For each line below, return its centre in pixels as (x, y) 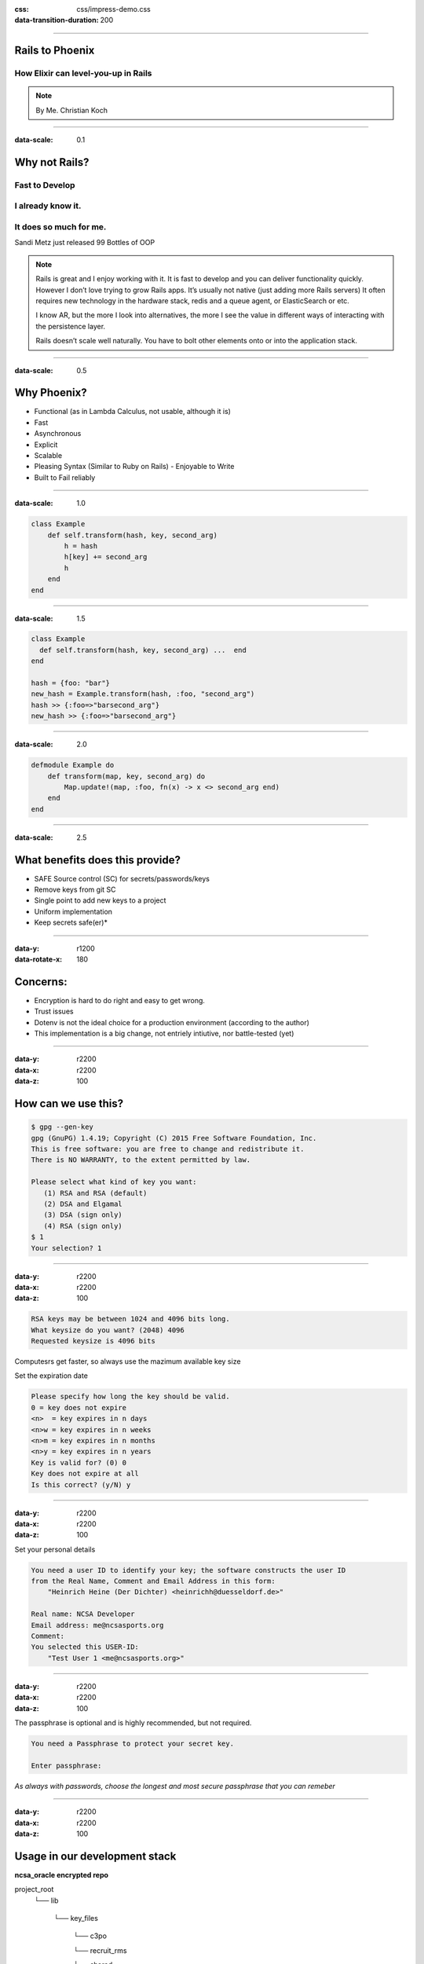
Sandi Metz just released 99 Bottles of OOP (85, 243)
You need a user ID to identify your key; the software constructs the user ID (188, 1570)
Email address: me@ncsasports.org (97, 1625)
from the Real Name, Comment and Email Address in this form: (153, 1581)
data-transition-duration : (57, 20)
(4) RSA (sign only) (83, 1226)
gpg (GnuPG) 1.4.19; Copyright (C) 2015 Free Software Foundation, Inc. (174, 1138)
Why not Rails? (52, 162)
